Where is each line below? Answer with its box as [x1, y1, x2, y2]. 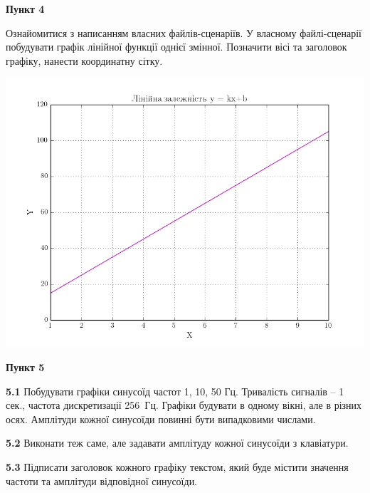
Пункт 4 [6, 1, 45, 16]
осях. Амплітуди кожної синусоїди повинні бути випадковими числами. [6, 411, 316, 426]
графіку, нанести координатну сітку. [6, 53, 163, 68]
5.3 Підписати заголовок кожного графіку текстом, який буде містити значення [6, 459, 349, 474]
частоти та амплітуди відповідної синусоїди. [6, 473, 198, 488]
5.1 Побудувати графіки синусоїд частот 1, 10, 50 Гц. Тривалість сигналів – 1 [6, 383, 344, 398]
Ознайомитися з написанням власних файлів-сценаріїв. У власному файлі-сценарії [6, 25, 361, 40]
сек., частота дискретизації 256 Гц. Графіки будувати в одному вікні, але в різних [6, 398, 362, 412]
